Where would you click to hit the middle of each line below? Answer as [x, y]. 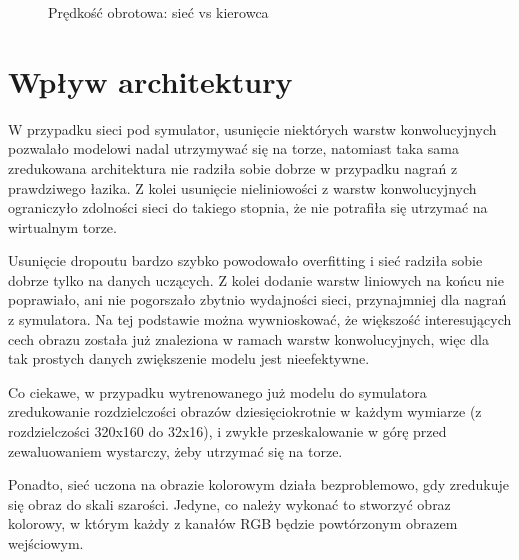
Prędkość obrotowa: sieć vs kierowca [158, 12]
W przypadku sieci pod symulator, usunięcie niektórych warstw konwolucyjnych [252, 128]
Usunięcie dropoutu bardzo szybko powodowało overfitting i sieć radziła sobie [245, 260]
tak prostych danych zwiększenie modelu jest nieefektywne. [189, 358]
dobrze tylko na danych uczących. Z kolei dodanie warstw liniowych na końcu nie [256, 279]
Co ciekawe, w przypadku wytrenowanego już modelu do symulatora [217, 391]
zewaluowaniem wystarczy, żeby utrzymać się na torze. [175, 450]
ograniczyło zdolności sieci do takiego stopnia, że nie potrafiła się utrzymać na [248, 207]
